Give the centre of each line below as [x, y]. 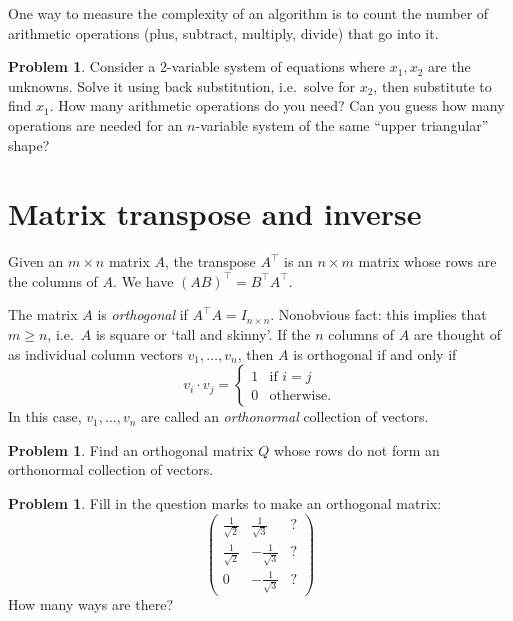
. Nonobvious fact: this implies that [378, 314]
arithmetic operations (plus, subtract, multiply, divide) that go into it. [223, 32]
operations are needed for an [95, 124]
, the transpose [210, 261]
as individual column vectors [95, 353]
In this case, [45, 416]
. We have [143, 280]
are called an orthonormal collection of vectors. [285, 416]
